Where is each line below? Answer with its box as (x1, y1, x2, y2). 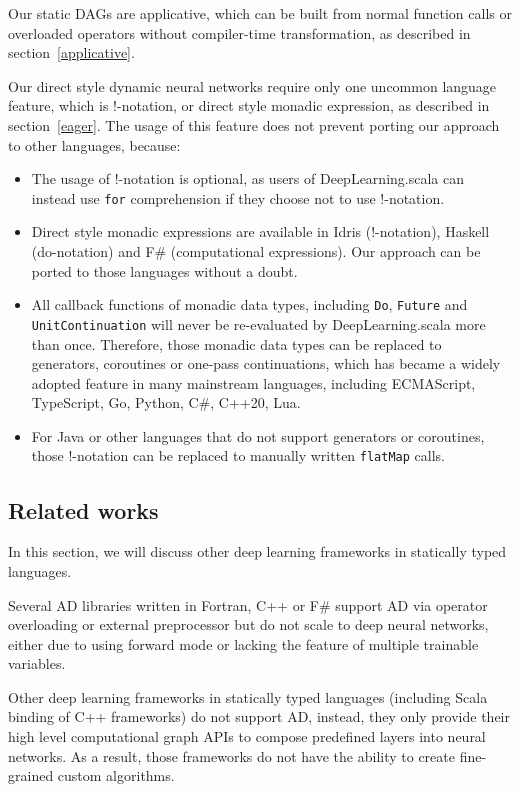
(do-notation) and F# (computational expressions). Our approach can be (31, 241, 481, 261)
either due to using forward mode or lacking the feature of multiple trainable (8, 633, 479, 654)
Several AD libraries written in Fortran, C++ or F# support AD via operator (8, 594, 488, 615)
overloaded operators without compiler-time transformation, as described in (8, 22, 471, 43)
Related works (8, 494, 159, 525)
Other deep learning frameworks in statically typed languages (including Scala (8, 686, 488, 707)
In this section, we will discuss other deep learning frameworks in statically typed (8, 541, 507, 562)
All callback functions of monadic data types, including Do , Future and (31, 294, 468, 315)
